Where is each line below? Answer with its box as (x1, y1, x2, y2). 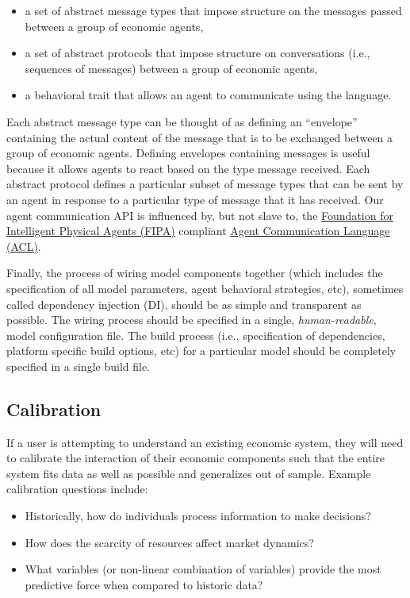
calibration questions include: (6, 480, 148, 497)
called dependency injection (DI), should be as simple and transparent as (6, 295, 362, 312)
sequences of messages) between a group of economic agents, (25, 60, 318, 76)
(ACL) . (6, 237, 41, 254)
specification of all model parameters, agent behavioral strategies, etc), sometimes (6, 280, 404, 296)
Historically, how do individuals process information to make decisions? (25, 507, 371, 524)
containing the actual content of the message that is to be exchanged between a (6, 129, 393, 145)
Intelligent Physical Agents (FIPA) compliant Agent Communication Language (6, 222, 390, 239)
